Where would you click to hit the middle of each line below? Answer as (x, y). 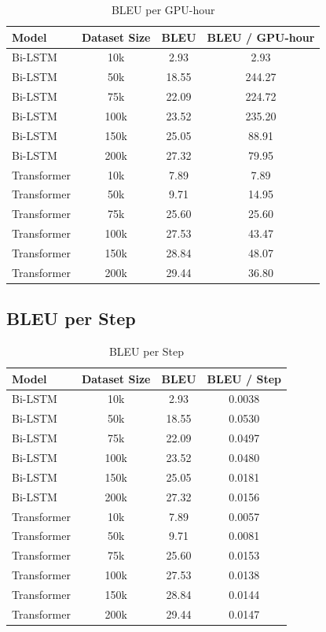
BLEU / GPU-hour (261, 37)
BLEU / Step (244, 378)
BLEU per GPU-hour (163, 9)
